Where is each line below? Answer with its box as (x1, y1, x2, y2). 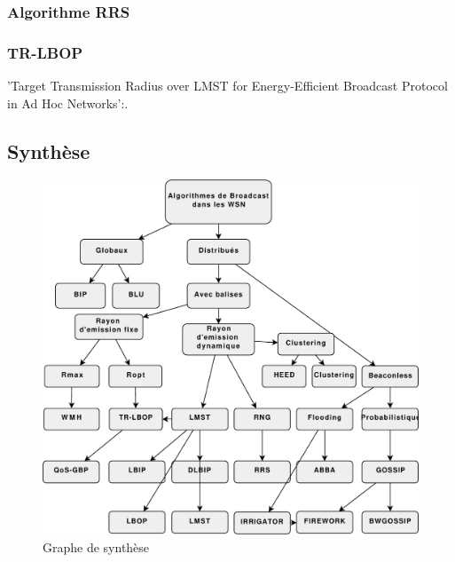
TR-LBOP (7, 41, 83, 63)
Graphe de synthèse (43, 537, 150, 556)
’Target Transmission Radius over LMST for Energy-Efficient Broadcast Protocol (7, 76, 448, 95)
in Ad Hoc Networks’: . (7, 93, 129, 112)
